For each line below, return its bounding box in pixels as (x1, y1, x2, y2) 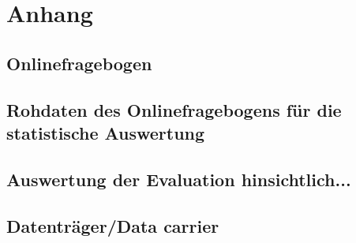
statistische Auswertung (6, 120, 205, 144)
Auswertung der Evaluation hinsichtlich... (6, 166, 351, 191)
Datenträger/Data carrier (6, 213, 219, 237)
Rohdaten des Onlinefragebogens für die (6, 97, 342, 121)
